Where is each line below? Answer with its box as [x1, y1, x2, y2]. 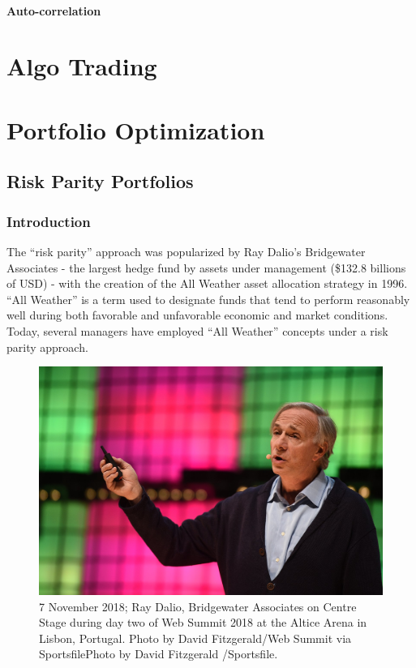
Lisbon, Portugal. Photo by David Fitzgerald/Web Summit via [39, 629, 352, 646]
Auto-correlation [6, 2, 101, 19]
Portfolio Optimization [6, 113, 265, 146]
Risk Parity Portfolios [6, 169, 194, 194]
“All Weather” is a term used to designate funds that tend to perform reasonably [6, 290, 410, 307]
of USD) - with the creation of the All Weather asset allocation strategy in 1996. [6, 275, 408, 292]
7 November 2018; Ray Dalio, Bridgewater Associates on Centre [39, 597, 357, 614]
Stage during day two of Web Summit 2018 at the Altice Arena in [39, 614, 367, 631]
